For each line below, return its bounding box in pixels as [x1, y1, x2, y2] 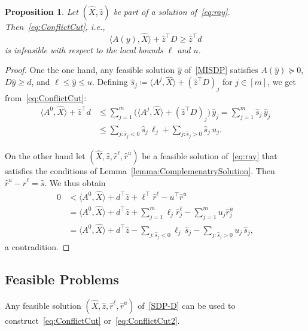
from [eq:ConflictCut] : [5, 92, 87, 104]
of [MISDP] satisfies [184, 63, 258, 76]
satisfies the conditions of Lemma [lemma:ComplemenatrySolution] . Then [5, 165, 275, 177]
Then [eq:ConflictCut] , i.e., [5, 20, 105, 32]
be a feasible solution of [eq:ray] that [142, 150, 277, 162]
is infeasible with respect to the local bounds [5, 43, 163, 56]
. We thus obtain [44, 176, 106, 189]
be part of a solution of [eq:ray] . [113, 5, 230, 17]
